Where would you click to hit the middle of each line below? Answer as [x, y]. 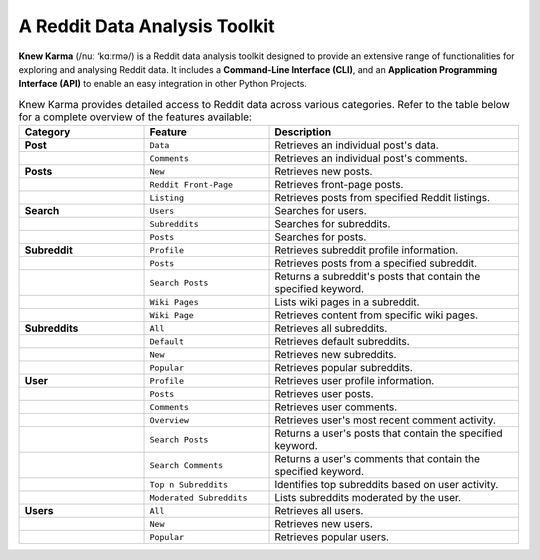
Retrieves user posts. [324, 394]
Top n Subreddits [189, 484]
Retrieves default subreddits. [342, 342]
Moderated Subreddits [199, 497]
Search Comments [186, 465]
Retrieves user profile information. [354, 381]
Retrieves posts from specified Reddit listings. [382, 198]
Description [303, 132]
